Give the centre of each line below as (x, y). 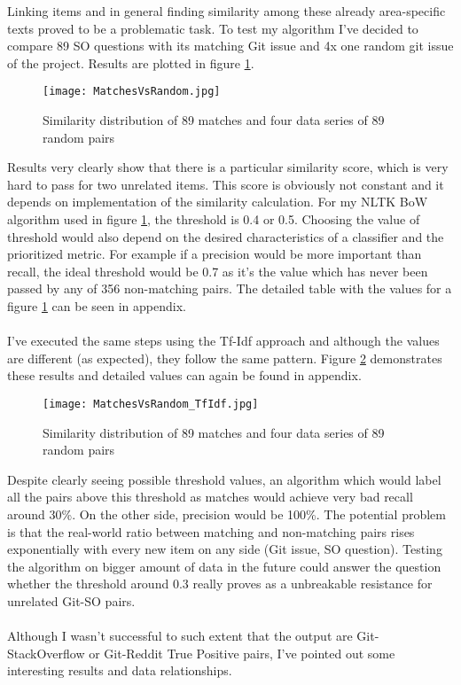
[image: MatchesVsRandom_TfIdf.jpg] (151, 404)
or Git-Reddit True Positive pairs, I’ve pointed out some (242, 653)
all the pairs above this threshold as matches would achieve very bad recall (210, 497)
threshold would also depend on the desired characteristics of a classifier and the (226, 236)
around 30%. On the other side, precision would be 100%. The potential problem (227, 514)
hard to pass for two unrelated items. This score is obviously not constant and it (226, 184)
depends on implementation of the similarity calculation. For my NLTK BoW (218, 202)
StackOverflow (46, 653)
